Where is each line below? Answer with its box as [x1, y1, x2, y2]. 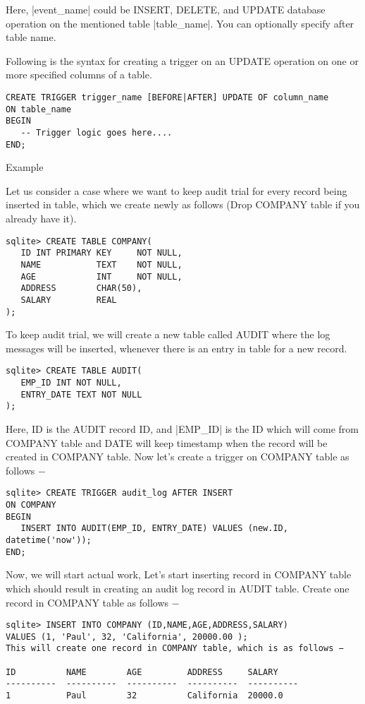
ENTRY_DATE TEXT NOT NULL [20, 389, 142, 400]
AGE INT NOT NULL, [20, 271, 182, 282]
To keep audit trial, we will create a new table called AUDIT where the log [6, 327, 330, 342]
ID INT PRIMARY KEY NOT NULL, [20, 248, 182, 258]
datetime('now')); [6, 535, 92, 546]
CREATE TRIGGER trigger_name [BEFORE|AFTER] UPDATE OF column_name [6, 92, 329, 102]
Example [6, 160, 44, 174]
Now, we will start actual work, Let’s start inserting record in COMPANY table [6, 567, 352, 582]
